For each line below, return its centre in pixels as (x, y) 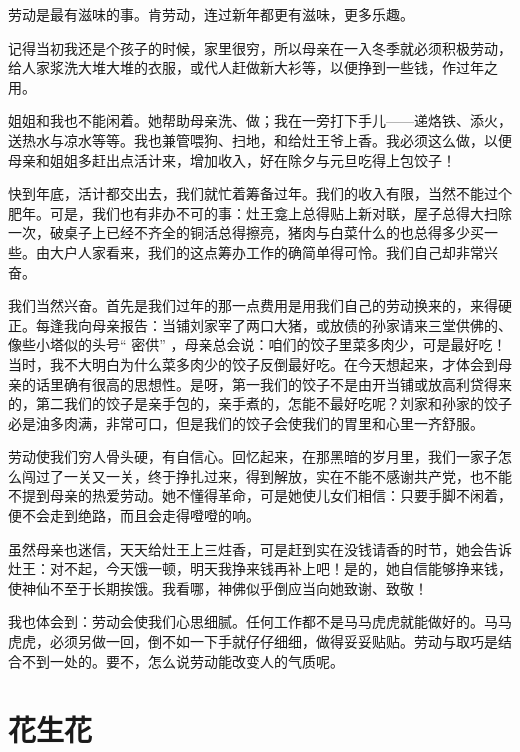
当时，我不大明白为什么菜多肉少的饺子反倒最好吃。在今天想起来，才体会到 (253, 363)
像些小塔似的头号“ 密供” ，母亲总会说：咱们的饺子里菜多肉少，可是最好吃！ (257, 344)
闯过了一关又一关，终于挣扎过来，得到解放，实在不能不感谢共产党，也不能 (266, 475)
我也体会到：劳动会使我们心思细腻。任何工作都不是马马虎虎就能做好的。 (246, 621)
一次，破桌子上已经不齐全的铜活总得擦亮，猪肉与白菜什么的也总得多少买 (246, 232)
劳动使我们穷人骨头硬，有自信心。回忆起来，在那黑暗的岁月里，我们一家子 (253, 456)
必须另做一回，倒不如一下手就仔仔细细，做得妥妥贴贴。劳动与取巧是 (273, 641)
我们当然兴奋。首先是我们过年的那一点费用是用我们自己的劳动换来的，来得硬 (260, 305)
